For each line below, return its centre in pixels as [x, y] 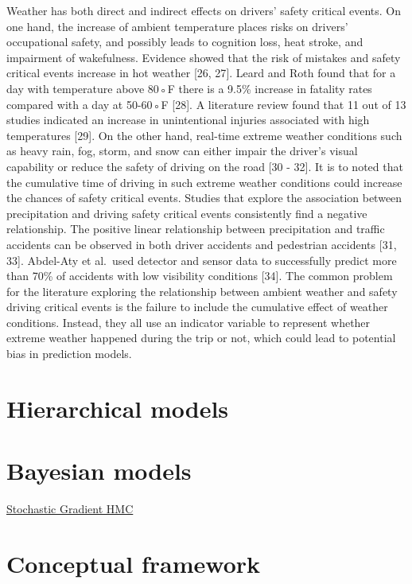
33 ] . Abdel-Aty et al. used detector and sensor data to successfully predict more [202, 260]
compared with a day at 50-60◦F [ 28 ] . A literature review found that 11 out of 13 [206, 104]
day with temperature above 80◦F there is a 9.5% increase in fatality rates [189, 88]
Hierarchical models [118, 408]
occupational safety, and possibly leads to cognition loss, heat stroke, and [185, 42]
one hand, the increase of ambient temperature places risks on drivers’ [177, 26]
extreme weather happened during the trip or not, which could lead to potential [201, 338]
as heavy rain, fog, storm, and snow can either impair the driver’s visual [182, 151]
